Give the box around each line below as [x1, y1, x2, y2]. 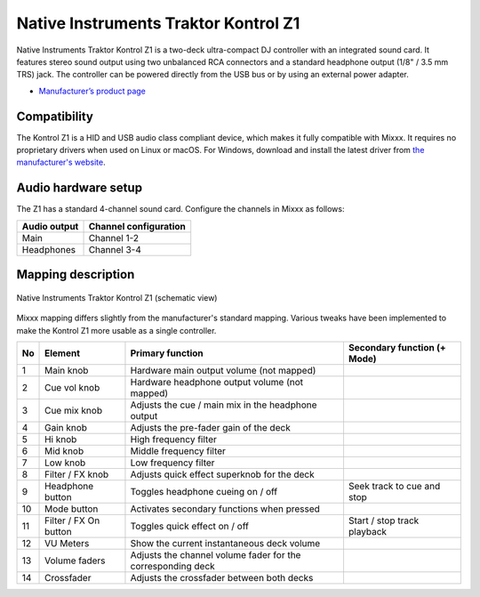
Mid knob [44, 445, 84, 457]
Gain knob [44, 421, 88, 433]
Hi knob [44, 432, 77, 445]
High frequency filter [130, 432, 217, 445]
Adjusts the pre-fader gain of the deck [130, 421, 291, 433]
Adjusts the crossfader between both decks [130, 571, 314, 584]
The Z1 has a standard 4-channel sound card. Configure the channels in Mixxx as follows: [16, 204, 345, 214]
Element [44, 347, 80, 359]
